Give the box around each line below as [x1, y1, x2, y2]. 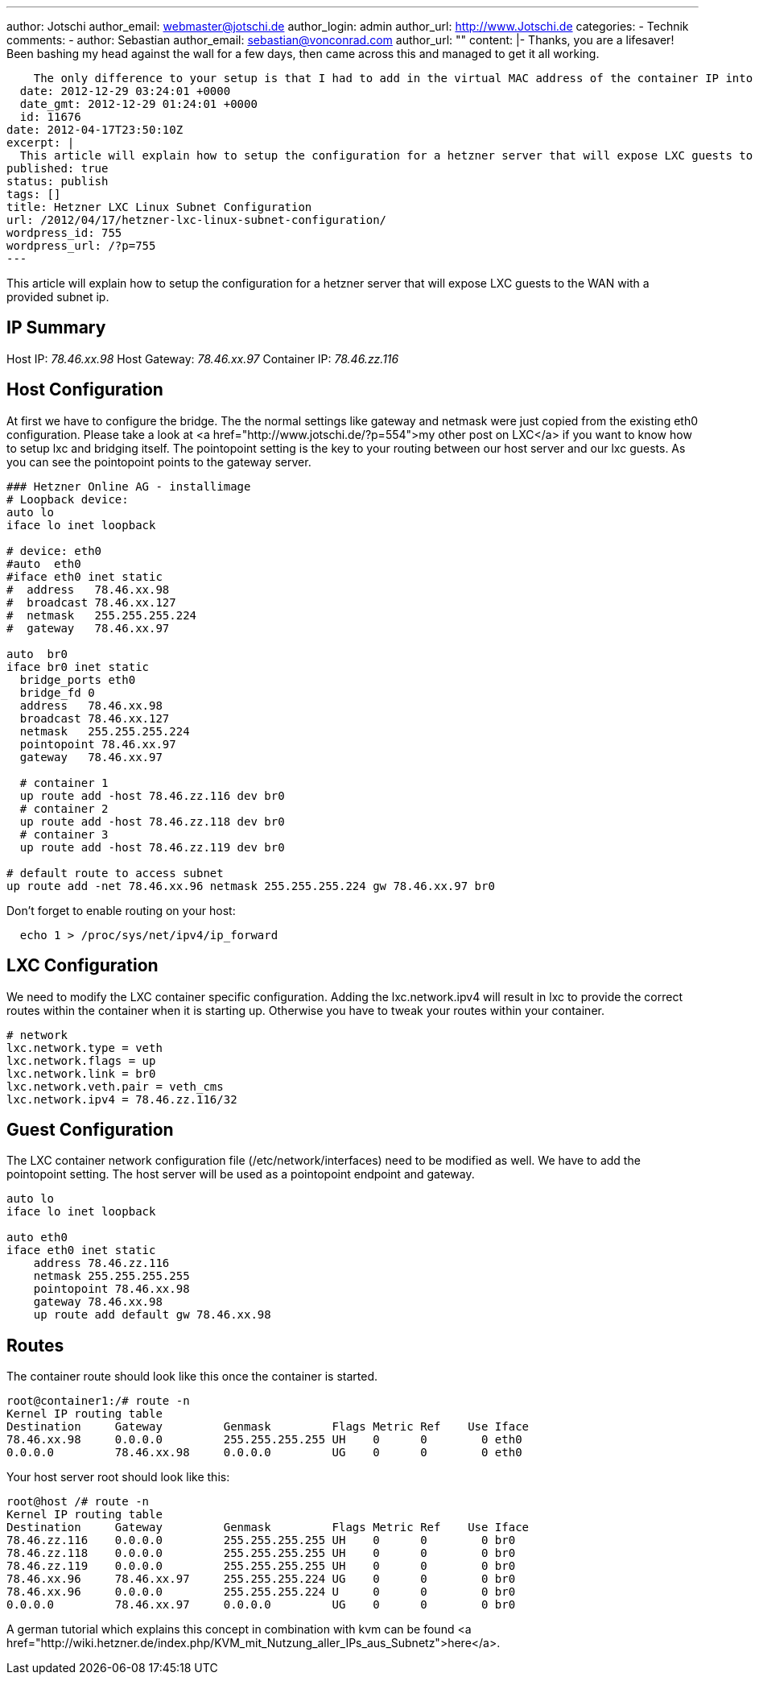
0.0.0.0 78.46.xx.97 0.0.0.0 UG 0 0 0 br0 [6, 1598, 516, 1612]
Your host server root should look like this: [6, 1470, 230, 1484]
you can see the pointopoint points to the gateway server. [6, 454, 311, 469]
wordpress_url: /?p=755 [6, 239, 156, 252]
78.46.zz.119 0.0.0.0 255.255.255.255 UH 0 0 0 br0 [6, 1559, 516, 1573]
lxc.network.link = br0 [6, 1066, 156, 1080]
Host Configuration [6, 379, 163, 400]
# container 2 [19, 801, 109, 815]
